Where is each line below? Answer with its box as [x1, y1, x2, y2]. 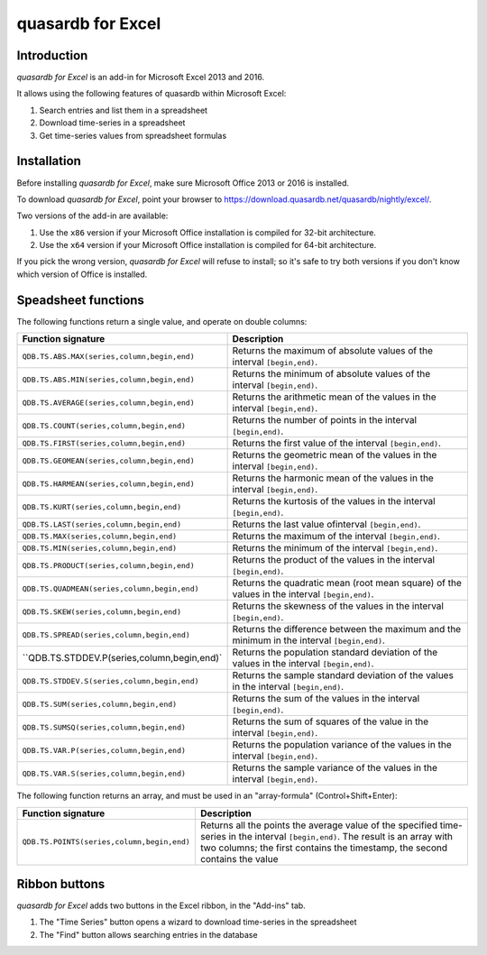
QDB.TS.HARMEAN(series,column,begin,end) [22, 479, 195, 489]
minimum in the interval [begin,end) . [232, 634, 385, 647]
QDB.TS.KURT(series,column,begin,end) [22, 501, 182, 511]
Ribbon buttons [16, 876, 106, 892]
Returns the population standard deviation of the [232, 646, 438, 658]
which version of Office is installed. [16, 269, 148, 280]
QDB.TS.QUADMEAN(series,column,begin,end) [22, 583, 199, 593]
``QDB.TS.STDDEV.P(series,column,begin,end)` [22, 652, 223, 665]
